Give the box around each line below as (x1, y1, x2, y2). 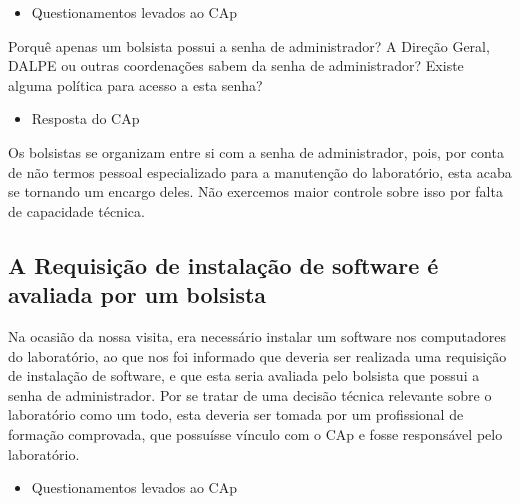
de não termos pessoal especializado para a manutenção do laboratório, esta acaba (8, 161, 512, 182)
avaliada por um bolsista (8, 279, 267, 310)
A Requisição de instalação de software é (8, 249, 439, 280)
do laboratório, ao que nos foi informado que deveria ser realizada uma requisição (8, 345, 507, 366)
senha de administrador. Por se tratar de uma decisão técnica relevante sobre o (8, 384, 492, 405)
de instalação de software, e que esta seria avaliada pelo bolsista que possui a (8, 365, 480, 386)
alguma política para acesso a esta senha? (8, 74, 263, 95)
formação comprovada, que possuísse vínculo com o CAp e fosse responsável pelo (8, 423, 503, 444)
